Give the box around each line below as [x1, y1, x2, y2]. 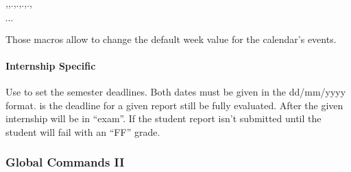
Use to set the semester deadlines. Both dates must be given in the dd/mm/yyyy [5, 84, 346, 98]
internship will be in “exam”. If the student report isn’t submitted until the [5, 111, 322, 126]
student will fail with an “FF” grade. [5, 124, 160, 139]
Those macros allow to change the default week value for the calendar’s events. [5, 31, 337, 46]
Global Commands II [5, 154, 125, 171]
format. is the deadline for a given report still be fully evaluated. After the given [5, 98, 343, 112]
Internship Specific [5, 58, 96, 72]
